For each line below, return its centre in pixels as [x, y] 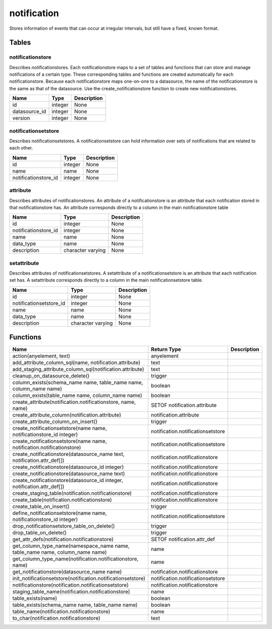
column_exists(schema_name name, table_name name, [78, 383]
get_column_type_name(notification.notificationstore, [75, 559]
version [21, 118]
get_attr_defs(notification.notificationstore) [63, 539]
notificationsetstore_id [39, 303]
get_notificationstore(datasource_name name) [67, 572]
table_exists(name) [35, 598]
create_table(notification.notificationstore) [62, 500]
